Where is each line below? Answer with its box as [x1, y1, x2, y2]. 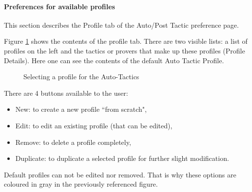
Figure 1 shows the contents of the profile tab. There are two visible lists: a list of [4, 36, 248, 46]
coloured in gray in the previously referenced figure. [4, 179, 158, 189]
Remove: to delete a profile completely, [15, 137, 131, 147]
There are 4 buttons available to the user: [4, 87, 128, 98]
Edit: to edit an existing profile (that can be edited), [15, 120, 173, 130]
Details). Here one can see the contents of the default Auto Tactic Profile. [4, 55, 224, 65]
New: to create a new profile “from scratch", [15, 104, 147, 114]
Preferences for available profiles [4, 1, 115, 11]
